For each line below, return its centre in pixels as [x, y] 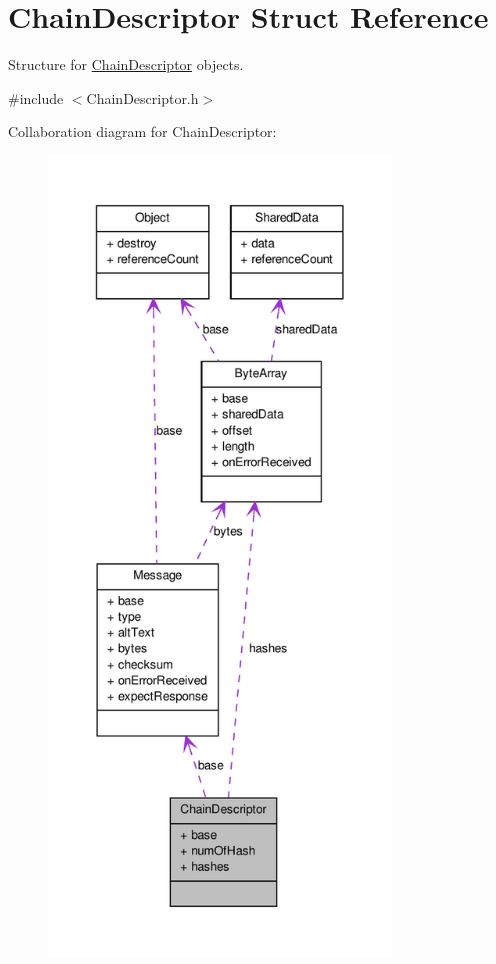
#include [36, 97]
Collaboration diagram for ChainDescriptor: [142, 131]
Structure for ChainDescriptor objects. [126, 64]
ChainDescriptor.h [142, 97]
